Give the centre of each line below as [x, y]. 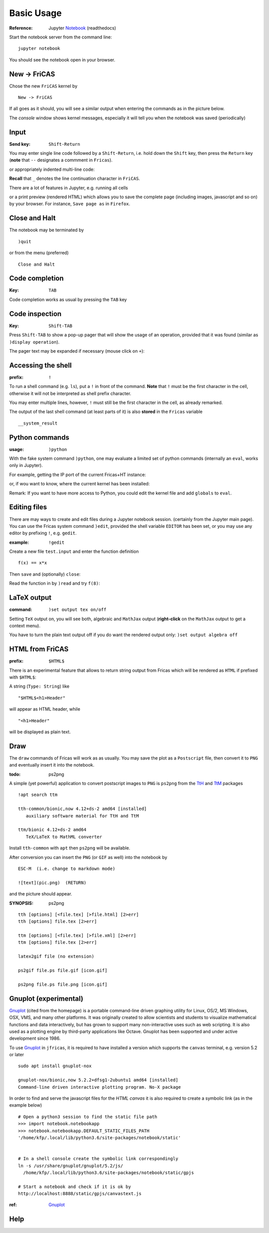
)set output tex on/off [77, 610]
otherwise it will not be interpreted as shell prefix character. [70, 393]
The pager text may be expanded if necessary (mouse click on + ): [77, 351]
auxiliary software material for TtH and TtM [82, 816]
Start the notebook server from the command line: [61, 37]
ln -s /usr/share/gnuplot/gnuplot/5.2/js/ [71, 1166]
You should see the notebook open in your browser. [62, 59]
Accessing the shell [40, 365]
